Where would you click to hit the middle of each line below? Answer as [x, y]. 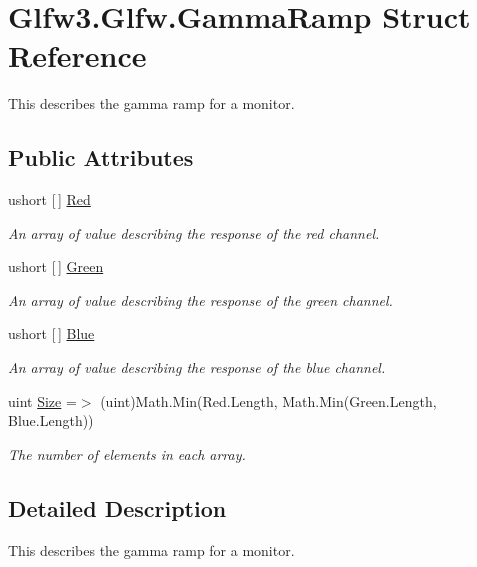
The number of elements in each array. [127, 453]
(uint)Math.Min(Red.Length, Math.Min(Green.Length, [268, 400]
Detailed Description [117, 507]
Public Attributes [101, 157]
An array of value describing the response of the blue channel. [197, 367]
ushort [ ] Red [49, 199]
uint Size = [42, 400]
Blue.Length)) [51, 420]
